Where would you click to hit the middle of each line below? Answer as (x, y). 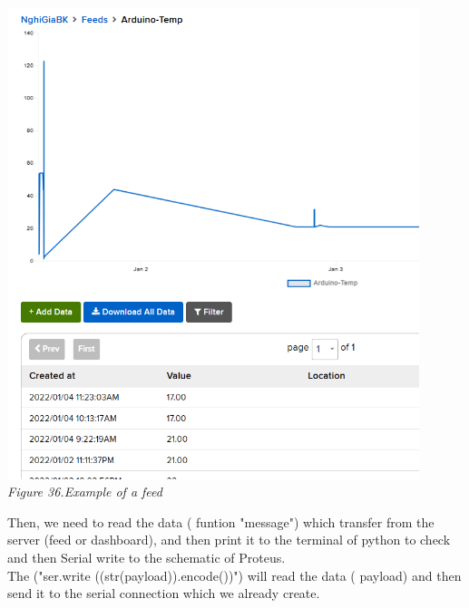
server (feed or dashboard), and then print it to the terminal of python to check (229, 540)
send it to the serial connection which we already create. (164, 593)
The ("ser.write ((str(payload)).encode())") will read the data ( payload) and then (234, 575)
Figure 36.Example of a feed (85, 492)
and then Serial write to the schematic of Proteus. (147, 557)
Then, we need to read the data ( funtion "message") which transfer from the (221, 521)
